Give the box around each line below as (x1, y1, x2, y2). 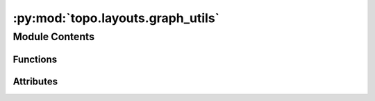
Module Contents (12, 30, 95, 43)
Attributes (12, 75, 58, 87)
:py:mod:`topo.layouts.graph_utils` (12, 10, 220, 26)
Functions (12, 53, 58, 65)
